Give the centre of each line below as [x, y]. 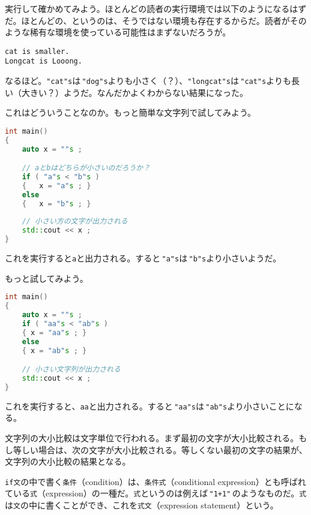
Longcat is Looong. [44, 61]
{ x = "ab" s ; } [54, 350]
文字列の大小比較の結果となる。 [68, 461]
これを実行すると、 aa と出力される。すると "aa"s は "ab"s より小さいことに [149, 406]
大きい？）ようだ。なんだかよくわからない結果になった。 [134, 92]
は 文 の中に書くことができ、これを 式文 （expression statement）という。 [142, 505]
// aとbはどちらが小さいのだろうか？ [86, 168]
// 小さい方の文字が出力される [75, 222]
